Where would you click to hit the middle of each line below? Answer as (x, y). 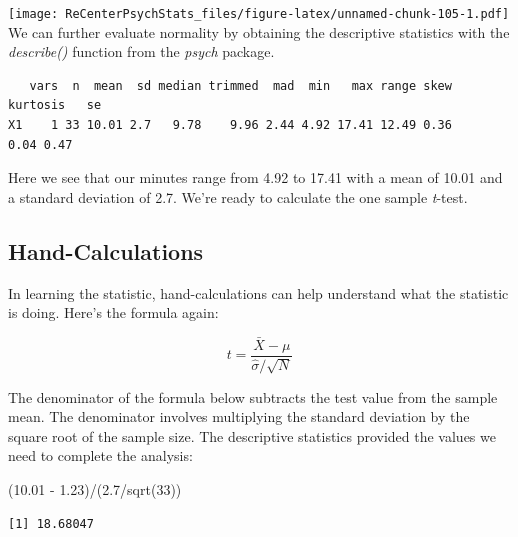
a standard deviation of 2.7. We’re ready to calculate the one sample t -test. (238, 196)
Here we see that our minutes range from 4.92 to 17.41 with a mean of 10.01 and (255, 177)
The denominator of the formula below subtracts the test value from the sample (253, 396)
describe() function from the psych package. (141, 51)
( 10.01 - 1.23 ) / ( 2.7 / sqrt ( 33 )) (95, 489)
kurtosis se (55, 105)
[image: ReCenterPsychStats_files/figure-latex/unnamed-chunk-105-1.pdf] (259, 14)
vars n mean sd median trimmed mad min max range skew (240, 85)
